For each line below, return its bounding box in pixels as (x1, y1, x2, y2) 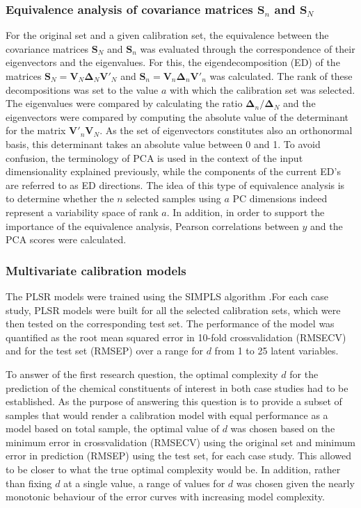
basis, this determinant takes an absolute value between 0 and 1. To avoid (6, 136, 321, 151)
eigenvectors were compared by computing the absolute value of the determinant (6, 109, 348, 124)
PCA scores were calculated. (6, 232, 127, 247)
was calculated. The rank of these (209, 69, 353, 83)
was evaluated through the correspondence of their (140, 41, 355, 56)
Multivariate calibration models (6, 261, 186, 279)
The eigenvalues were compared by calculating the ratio (6, 96, 243, 110)
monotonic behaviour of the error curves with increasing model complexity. (6, 489, 325, 504)
